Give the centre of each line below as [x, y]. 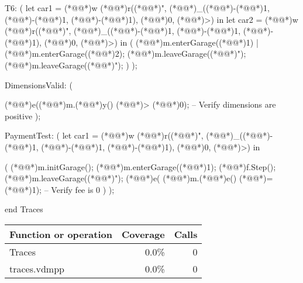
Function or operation [61, 234]
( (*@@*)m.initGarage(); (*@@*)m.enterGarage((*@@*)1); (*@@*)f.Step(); [140, 166]
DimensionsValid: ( [39, 84]
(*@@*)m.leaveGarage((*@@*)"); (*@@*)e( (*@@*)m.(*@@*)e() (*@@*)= [139, 178]
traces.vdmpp [37, 268]
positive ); [23, 115]
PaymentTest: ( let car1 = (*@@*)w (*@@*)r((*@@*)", [104, 135]
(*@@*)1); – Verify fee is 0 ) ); [60, 189]
